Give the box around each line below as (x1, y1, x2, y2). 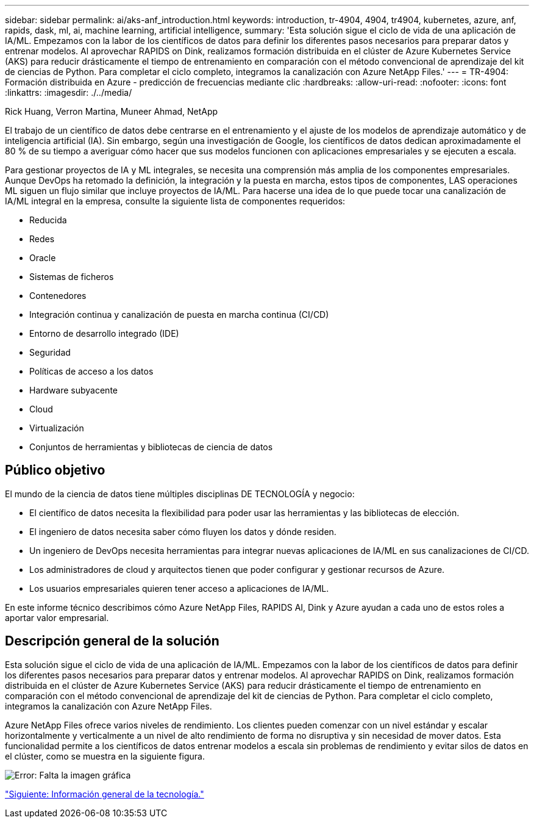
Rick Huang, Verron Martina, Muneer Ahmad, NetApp (5, 106, 218, 117)
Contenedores (29, 290, 87, 301)
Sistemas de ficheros (29, 271, 114, 282)
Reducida (29, 215, 67, 225)
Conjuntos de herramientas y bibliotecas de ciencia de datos (29, 442, 273, 452)
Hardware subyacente (29, 385, 118, 395)
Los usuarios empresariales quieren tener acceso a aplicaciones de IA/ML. (29, 583, 329, 594)
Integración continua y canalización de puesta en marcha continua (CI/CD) (29, 309, 329, 320)
